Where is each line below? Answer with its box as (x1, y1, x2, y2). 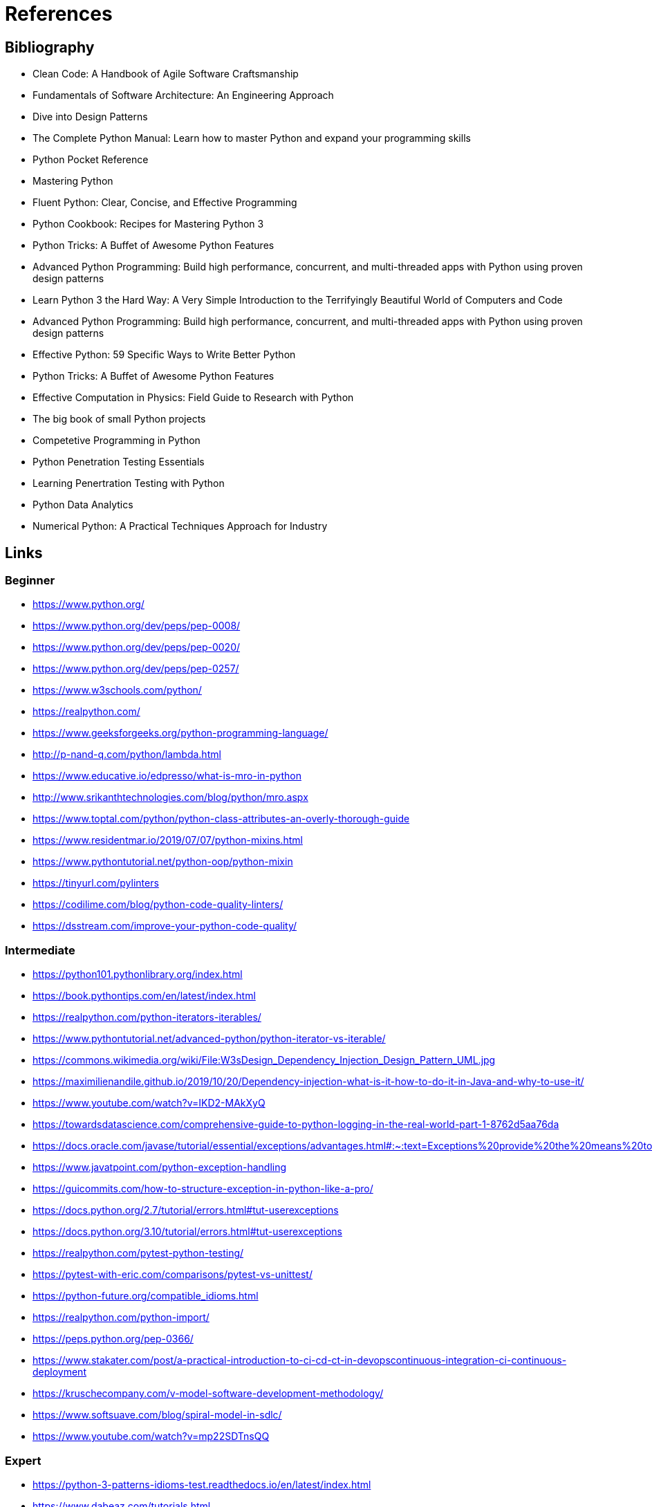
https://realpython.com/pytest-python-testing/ (32, 1247, 244, 1259)
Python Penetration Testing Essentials (32, 456, 205, 468)
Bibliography (5, 38, 95, 56)
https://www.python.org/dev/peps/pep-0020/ (32, 641, 241, 654)
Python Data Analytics (32, 499, 133, 511)
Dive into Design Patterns (32, 111, 148, 123)
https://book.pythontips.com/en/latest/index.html (32, 990, 256, 1002)
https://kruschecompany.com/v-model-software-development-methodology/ (32, 1387, 384, 1400)
